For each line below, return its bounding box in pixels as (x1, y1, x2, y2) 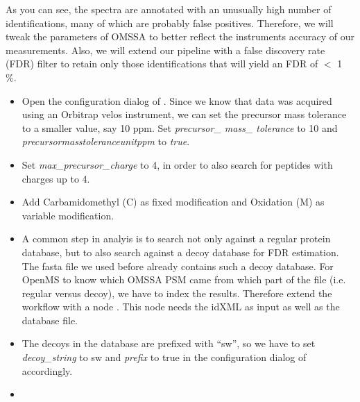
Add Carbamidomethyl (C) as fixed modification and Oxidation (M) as (22, 194, 325, 209)
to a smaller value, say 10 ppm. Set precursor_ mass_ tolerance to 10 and (22, 120, 338, 135)
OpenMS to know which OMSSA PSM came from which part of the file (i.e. (22, 272, 346, 287)
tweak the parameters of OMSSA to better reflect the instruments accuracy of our (6, 29, 354, 44)
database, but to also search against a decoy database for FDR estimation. (22, 244, 339, 259)
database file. (22, 312, 78, 327)
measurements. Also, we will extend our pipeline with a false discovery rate (6, 42, 325, 57)
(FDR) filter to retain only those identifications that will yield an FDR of (6, 56, 318, 71)
